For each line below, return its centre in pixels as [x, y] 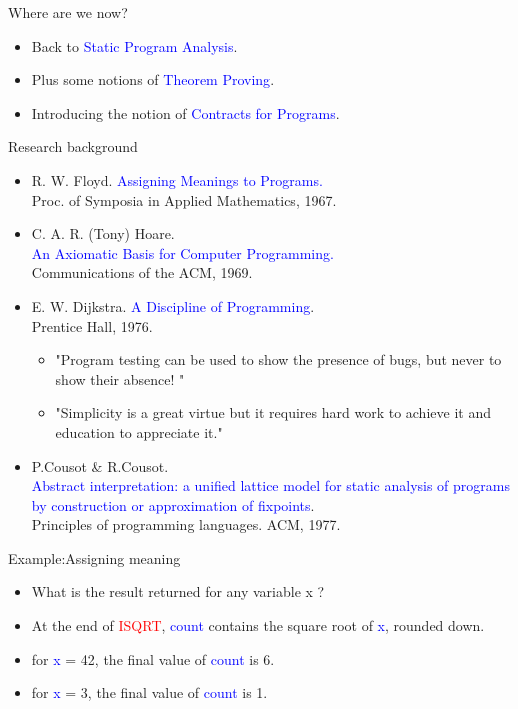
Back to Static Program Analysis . [134, 45]
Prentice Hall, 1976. [92, 325]
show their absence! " [120, 378]
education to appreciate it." [139, 431]
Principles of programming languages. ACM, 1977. [186, 524]
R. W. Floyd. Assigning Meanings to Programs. [177, 179]
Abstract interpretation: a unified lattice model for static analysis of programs [270, 485]
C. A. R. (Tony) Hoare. [103, 233]
